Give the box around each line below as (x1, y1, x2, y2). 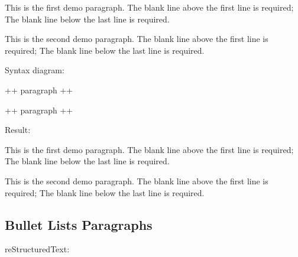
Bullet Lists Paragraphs (5, 215, 153, 233)
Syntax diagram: (5, 64, 64, 76)
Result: (5, 123, 31, 136)
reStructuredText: (5, 243, 70, 255)
